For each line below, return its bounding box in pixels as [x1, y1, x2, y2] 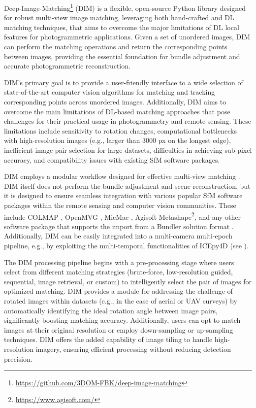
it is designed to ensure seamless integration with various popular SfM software [4, 190, 243, 201]
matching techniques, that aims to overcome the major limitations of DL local [4, 22, 239, 32]
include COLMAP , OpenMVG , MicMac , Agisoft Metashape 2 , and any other [4, 210, 241, 222]
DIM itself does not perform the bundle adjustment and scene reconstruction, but [4, 180, 251, 191]
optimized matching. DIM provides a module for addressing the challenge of [4, 286, 233, 296]
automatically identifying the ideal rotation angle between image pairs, [4, 305, 218, 315]
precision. [4, 353, 32, 364]
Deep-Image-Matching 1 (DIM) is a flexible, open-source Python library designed [4, 1, 246, 13]
